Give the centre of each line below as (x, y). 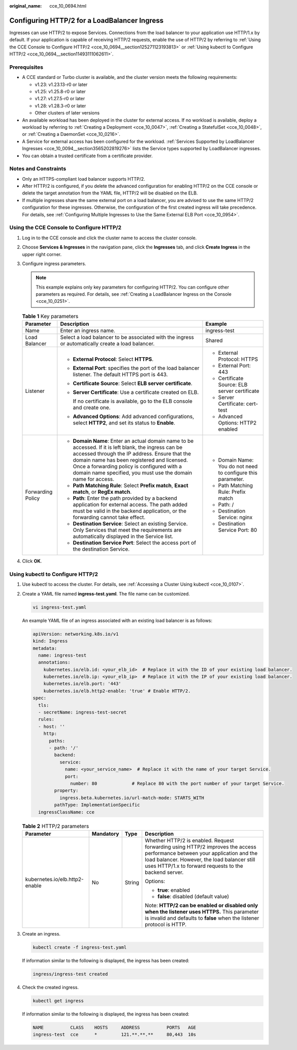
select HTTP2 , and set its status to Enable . (124, 423)
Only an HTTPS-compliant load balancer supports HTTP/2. (84, 179)
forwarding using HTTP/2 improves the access (201, 846)
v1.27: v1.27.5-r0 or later (60, 99)
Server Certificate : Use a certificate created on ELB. (136, 392)
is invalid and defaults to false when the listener (202, 918)
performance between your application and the (201, 853)
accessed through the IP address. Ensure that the (132, 454)
